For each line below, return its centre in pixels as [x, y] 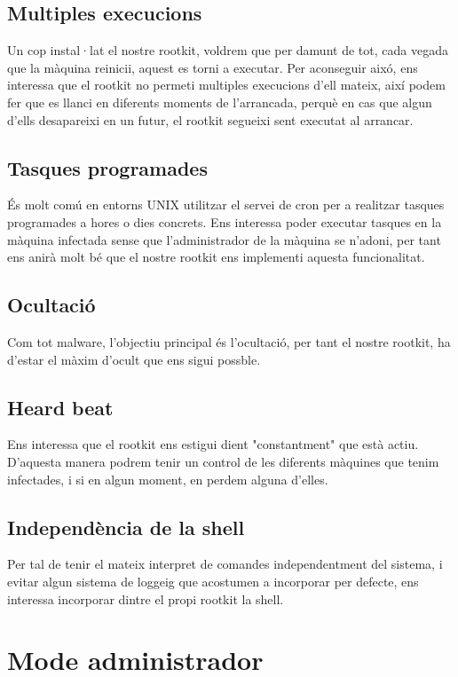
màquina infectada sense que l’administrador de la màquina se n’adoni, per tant [224, 239]
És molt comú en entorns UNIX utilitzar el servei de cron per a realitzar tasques [226, 205]
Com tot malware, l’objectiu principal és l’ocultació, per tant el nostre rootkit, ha [229, 341]
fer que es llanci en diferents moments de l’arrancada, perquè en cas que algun [220, 102]
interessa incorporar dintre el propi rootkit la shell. [146, 598]
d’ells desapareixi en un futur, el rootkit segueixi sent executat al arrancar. [210, 119]
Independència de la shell [126, 527]
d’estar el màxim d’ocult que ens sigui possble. [134, 359]
